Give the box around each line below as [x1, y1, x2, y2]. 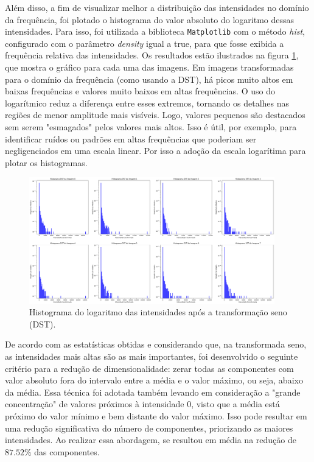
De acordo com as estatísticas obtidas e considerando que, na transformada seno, [5, 338, 307, 351]
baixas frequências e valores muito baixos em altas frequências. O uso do [5, 85, 275, 97]
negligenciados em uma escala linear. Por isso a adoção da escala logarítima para [5, 144, 306, 157]
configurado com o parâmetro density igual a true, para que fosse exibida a [5, 37, 284, 49]
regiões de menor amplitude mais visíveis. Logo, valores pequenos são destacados [5, 108, 305, 121]
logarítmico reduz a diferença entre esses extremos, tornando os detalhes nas [5, 96, 289, 109]
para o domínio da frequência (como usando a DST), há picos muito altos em [5, 72, 293, 85]
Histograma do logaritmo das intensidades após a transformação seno [29, 306, 287, 318]
